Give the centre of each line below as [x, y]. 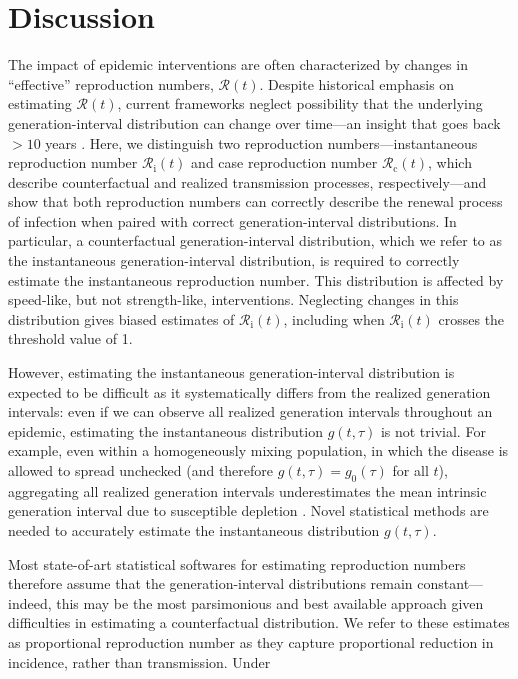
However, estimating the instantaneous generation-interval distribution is [231, 372]
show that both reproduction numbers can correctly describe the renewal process [255, 201]
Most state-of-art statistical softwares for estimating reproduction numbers [237, 563]
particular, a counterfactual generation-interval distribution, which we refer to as [255, 240]
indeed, [30, 602]
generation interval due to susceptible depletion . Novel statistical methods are [248, 510]
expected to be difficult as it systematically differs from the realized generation [249, 391]
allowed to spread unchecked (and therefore [141, 470]
